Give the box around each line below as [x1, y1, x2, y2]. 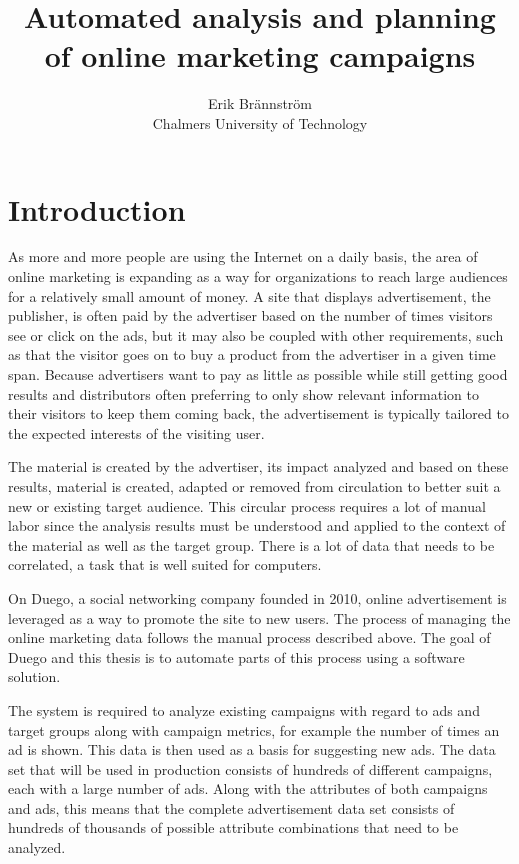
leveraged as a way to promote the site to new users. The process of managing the [8, 607, 511, 628]
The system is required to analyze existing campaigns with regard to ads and [8, 699, 480, 720]
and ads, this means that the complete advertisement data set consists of [8, 797, 455, 818]
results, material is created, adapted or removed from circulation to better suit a [8, 475, 501, 496]
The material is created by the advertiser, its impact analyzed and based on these [8, 456, 509, 477]
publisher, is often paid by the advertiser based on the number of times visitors [8, 305, 493, 326]
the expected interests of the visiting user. [8, 422, 265, 443]
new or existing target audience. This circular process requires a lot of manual [8, 495, 486, 516]
